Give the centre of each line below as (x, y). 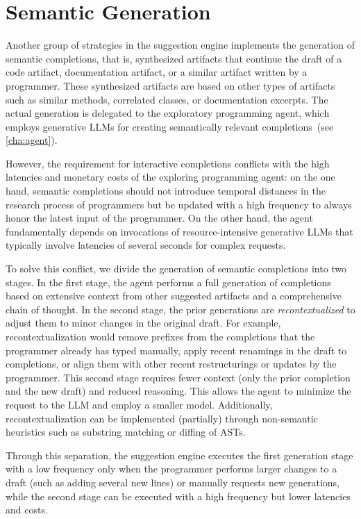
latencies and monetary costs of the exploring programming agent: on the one (170, 177)
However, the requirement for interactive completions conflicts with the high (168, 163)
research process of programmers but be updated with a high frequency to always (179, 204)
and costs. (27, 510)
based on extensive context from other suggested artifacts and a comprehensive (174, 296)
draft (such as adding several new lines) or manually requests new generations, (173, 482)
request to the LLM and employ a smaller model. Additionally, (139, 404)
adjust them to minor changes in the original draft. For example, (143, 323)
